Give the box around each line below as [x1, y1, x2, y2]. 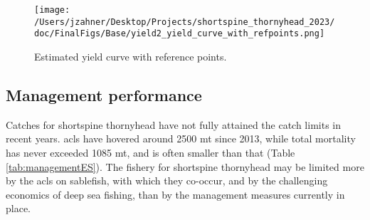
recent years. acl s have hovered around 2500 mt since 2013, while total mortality [6, 131, 356, 146]
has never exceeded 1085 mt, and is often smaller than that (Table [6, 145, 295, 159]
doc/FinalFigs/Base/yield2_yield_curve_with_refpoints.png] [34, 28, 325, 39]
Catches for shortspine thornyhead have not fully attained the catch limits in [6, 117, 342, 132]
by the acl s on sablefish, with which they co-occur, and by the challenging [6, 173, 328, 188]
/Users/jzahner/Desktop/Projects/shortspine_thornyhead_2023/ [34, 16, 335, 27]
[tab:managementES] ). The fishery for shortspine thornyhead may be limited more [6, 159, 364, 174]
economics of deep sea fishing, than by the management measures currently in [6, 187, 345, 201]
